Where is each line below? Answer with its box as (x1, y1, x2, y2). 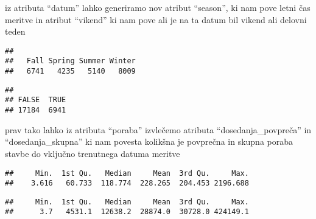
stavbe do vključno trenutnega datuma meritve (5, 147, 180, 159)
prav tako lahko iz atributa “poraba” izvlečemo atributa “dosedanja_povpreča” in (5, 123, 312, 136)
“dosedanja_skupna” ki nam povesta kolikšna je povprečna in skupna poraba (5, 135, 293, 148)
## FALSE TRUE (5, 96, 66, 105)
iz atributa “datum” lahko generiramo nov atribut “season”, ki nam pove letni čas (5, 1, 311, 13)
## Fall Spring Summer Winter (5, 57, 136, 66)
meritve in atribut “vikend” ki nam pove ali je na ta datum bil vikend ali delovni (5, 13, 307, 26)
